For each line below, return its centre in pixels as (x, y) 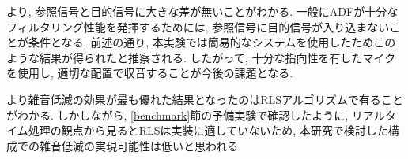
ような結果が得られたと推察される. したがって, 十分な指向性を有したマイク (201, 57)
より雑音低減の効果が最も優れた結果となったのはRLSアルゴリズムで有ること (205, 99)
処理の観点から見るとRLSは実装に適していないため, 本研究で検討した (208, 130)
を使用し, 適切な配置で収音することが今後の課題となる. (150, 73)
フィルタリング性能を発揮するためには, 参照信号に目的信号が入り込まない (198, 26)
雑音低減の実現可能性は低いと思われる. (140, 145)
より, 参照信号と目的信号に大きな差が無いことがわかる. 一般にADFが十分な (202, 11)
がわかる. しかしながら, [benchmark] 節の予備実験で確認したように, (178, 115)
